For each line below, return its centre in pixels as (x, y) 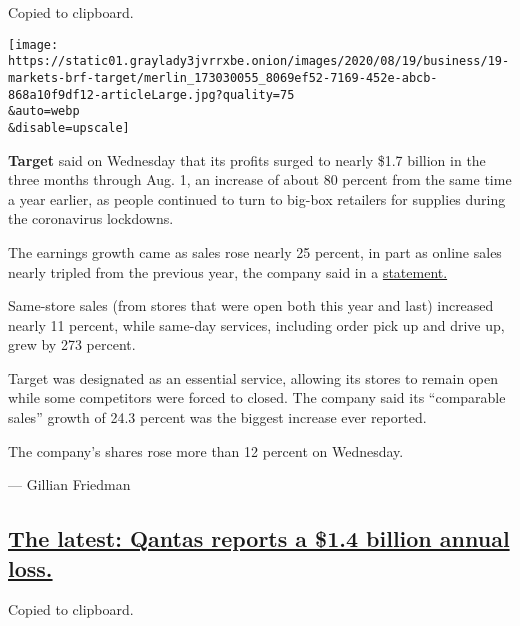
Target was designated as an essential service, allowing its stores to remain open (253, 377)
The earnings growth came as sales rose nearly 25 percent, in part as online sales (255, 251)
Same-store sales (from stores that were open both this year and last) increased (251, 305)
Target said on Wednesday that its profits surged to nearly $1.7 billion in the (247, 159)
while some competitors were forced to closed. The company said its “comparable (257, 397)
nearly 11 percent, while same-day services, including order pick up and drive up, (256, 324)
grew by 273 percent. (72, 344)
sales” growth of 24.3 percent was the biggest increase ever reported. (217, 417)
